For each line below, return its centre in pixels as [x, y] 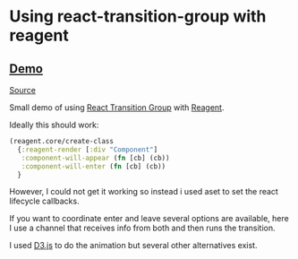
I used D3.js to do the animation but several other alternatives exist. [133, 246]
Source [22, 90]
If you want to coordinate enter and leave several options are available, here [149, 219]
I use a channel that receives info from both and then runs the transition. [142, 228]
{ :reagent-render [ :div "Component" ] [88, 150]
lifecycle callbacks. [44, 201]
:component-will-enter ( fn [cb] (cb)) [94, 166]
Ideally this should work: [54, 125]
